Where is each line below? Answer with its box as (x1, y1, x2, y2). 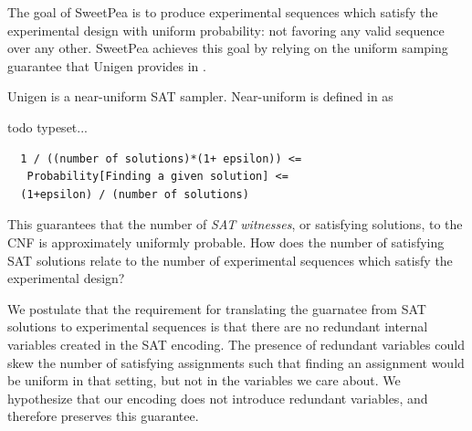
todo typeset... (7, 117, 88, 136)
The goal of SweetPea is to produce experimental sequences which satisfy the (7, 3, 438, 21)
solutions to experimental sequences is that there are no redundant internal (7, 317, 428, 336)
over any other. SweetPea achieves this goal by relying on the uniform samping (7, 38, 448, 58)
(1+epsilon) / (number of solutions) (20, 187, 249, 201)
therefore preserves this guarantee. (7, 406, 199, 426)
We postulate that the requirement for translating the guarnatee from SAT (7, 299, 426, 318)
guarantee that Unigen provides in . (7, 56, 206, 75)
